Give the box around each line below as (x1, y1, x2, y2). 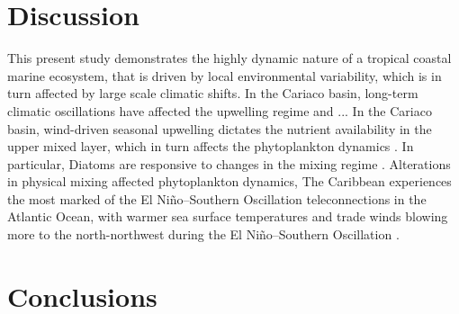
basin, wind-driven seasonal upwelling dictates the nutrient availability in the (7, 119, 432, 138)
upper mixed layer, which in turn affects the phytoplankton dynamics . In (7, 137, 414, 156)
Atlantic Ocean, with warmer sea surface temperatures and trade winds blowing (7, 207, 448, 226)
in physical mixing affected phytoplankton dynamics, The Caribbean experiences (7, 172, 452, 191)
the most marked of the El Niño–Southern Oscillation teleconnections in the (7, 189, 427, 208)
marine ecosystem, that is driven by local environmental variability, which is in (7, 66, 442, 85)
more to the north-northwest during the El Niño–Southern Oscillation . (7, 225, 400, 244)
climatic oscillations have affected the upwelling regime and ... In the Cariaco (7, 101, 432, 120)
